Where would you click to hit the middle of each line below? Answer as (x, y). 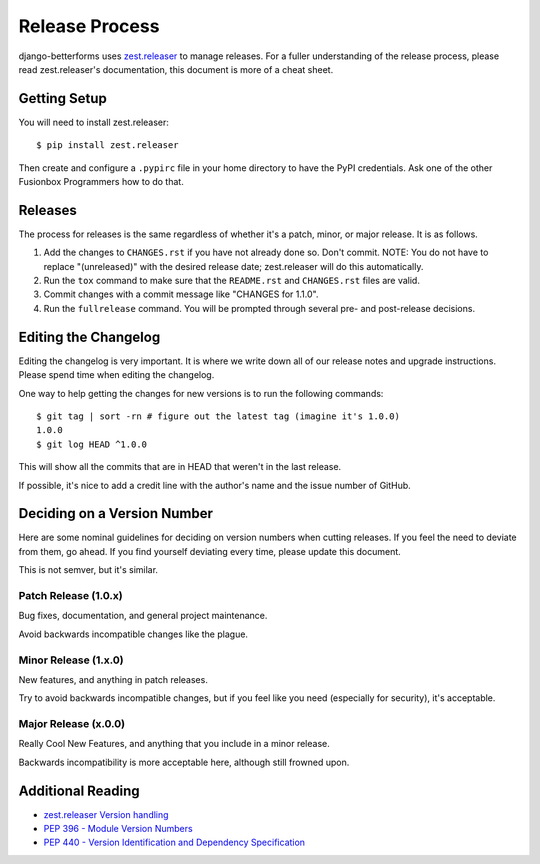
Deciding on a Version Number (116, 513)
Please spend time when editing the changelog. (116, 375)
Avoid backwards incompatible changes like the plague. (133, 634)
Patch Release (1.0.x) (71, 595)
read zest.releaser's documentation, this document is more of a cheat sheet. (176, 69)
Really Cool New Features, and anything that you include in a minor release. (174, 744)
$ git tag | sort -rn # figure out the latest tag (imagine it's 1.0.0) (218, 416)
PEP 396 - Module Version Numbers (118, 829)
